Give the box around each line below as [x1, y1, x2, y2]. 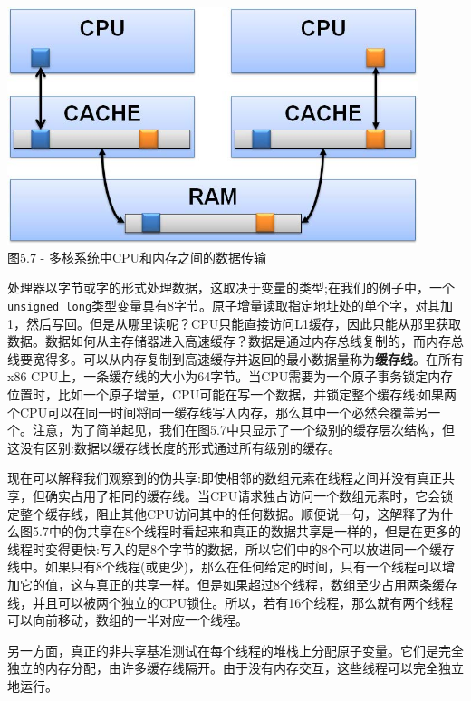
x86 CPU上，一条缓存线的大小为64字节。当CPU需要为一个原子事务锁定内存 [7, 367, 454, 386]
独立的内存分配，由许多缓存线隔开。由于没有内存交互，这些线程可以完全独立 [7, 658, 464, 677]
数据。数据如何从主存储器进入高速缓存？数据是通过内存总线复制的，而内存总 [7, 331, 464, 350]
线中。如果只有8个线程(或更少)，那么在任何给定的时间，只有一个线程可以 [7, 557, 442, 576]
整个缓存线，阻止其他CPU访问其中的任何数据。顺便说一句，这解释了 [19, 504, 428, 523]
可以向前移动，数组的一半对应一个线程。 [7, 610, 248, 629]
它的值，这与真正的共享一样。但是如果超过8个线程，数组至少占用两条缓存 [19, 574, 457, 593]
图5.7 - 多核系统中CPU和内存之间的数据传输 [7, 247, 267, 266]
